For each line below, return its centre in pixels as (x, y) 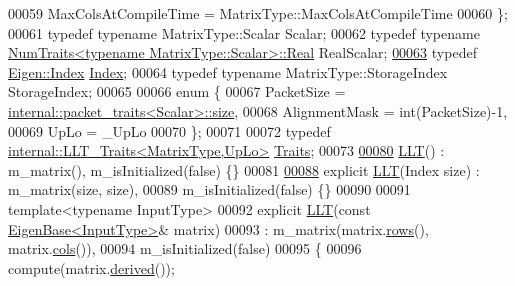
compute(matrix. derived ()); (91, 267)
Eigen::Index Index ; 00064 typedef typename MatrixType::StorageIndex (228, 71)
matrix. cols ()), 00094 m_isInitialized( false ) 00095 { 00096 (185, 248)
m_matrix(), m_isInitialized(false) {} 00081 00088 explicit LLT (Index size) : (244, 169)
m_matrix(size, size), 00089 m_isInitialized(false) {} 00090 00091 (209, 189)
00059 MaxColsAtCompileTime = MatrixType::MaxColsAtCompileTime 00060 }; (258, 13)
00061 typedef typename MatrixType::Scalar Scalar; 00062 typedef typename (244, 32)
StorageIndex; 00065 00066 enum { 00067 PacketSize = (177, 91)
